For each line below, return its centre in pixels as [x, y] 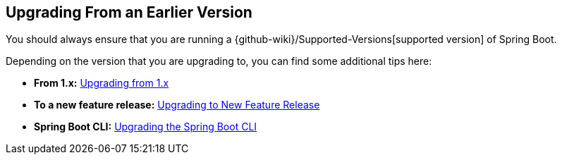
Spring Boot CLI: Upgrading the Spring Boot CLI [146, 127]
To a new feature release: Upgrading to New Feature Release [177, 105]
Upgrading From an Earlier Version [129, 12]
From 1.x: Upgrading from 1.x [102, 83]
